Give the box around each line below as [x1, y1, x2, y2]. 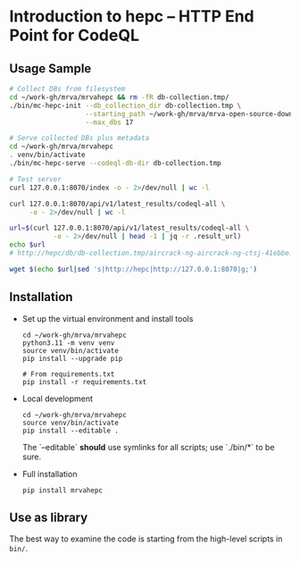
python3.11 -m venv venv [21, 338, 115, 348]
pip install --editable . [21, 426, 119, 435]
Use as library [9, 509, 88, 524]
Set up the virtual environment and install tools [21, 313, 194, 323]
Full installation [21, 468, 78, 479]
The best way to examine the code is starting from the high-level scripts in [9, 533, 283, 544]
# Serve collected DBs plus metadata [9, 134, 150, 143]
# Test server [9, 174, 62, 184]
